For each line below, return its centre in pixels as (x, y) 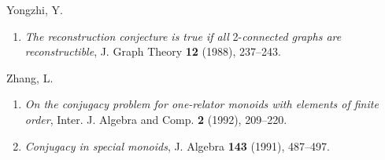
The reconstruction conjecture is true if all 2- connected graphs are (183, 36)
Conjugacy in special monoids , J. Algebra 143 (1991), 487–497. (177, 145)
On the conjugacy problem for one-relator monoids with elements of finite (202, 104)
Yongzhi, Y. (35, 9)
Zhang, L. (30, 77)
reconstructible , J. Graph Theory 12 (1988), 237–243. (153, 51)
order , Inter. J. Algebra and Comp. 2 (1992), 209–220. (156, 119)
